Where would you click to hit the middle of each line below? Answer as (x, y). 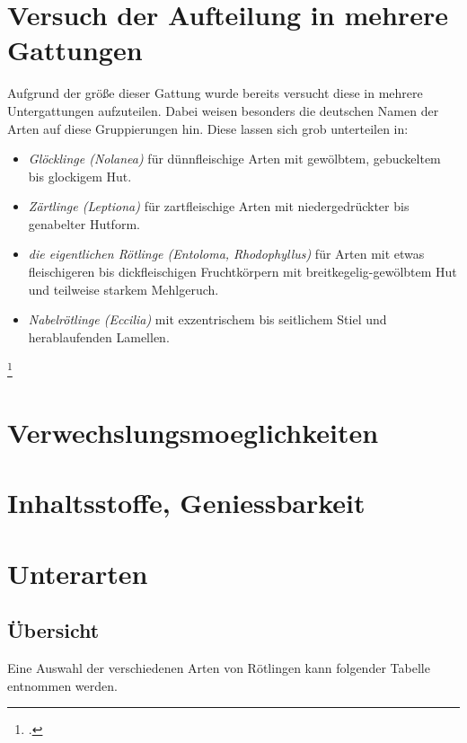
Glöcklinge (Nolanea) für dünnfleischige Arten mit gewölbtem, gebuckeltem (234, 159)
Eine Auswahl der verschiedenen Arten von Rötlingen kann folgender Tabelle (219, 668)
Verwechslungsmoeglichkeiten (193, 432)
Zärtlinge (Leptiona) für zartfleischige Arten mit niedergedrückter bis (219, 206)
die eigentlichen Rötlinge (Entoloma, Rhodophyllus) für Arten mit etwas (226, 254)
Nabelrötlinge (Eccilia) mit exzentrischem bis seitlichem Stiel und (207, 319)
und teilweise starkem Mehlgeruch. (123, 289)
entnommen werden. (62, 685)
